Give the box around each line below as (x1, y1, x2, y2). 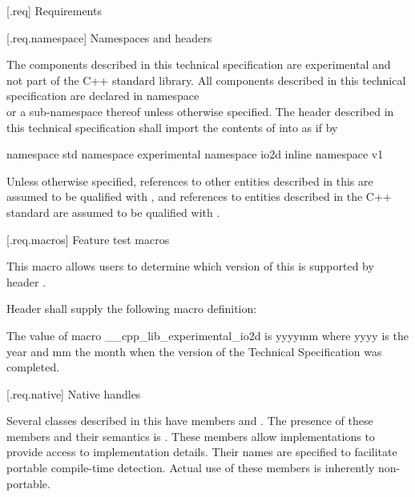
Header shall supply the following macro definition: (6, 300, 257, 317)
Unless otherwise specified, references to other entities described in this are (6, 172, 373, 189)
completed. (6, 359, 60, 375)
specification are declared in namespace (6, 87, 199, 104)
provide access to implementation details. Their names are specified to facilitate (6, 443, 397, 460)
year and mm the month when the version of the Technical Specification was (6, 343, 382, 359)
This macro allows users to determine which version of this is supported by (6, 258, 374, 275)
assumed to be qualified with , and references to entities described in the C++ (6, 188, 392, 205)
